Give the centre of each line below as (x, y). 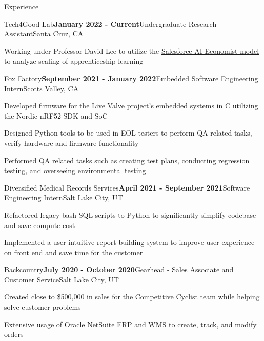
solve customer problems (43, 307)
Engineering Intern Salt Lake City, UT (64, 197)
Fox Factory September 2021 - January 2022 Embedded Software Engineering (131, 78)
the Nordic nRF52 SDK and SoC (56, 115)
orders (14, 334)
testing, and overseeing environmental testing (75, 170)
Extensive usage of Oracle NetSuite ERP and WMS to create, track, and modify (130, 324)
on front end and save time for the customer (74, 252)
